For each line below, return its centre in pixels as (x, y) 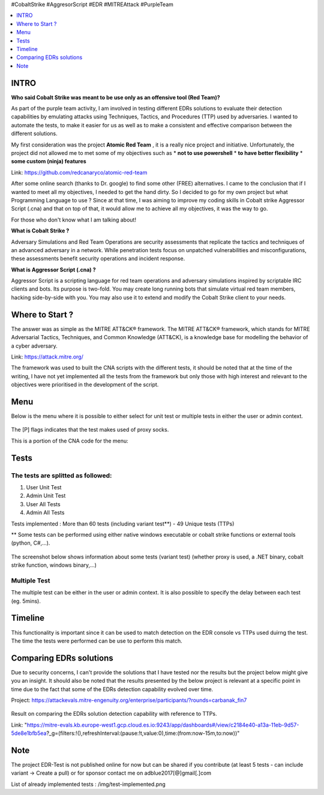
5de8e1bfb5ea (29, 733)
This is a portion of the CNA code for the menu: (70, 441)
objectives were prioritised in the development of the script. (85, 385)
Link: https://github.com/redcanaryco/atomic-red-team (79, 172)
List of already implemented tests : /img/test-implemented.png (88, 784)
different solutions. (34, 134)
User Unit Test (44, 487)
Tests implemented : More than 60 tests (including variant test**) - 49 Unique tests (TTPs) (123, 524)
